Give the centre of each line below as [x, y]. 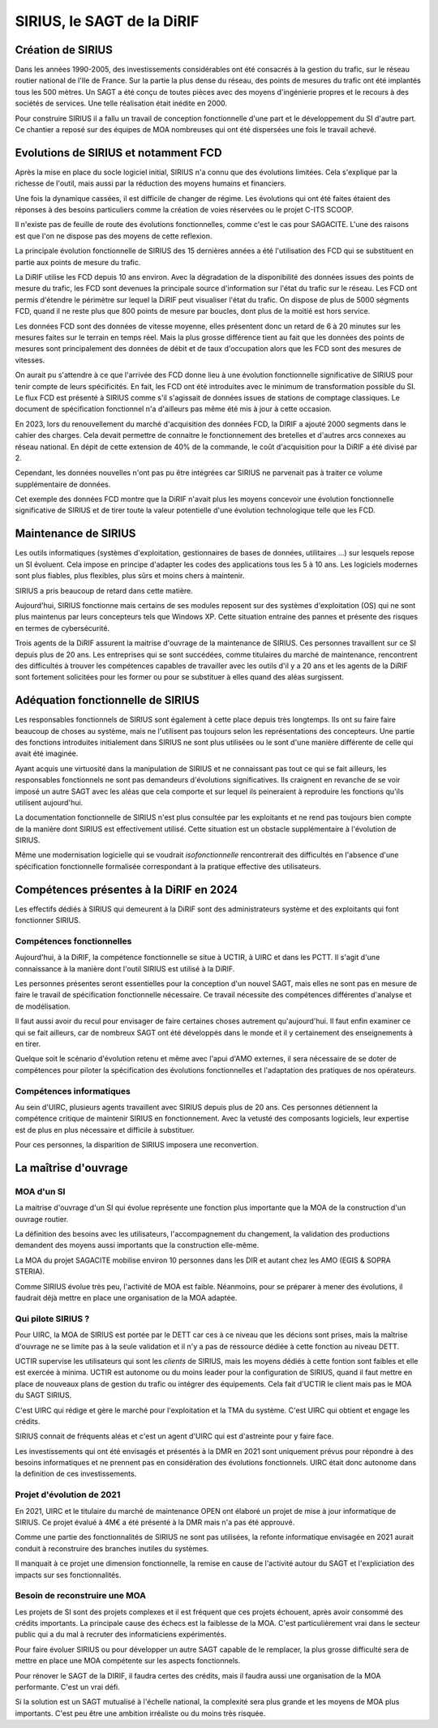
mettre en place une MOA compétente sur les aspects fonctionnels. [128, 1661]
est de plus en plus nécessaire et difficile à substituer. [105, 1130]
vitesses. [30, 360]
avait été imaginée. [47, 753]
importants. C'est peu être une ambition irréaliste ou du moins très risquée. [140, 1713]
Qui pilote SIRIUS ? [52, 1319]
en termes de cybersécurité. [62, 628]
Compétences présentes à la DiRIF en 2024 [127, 889]
